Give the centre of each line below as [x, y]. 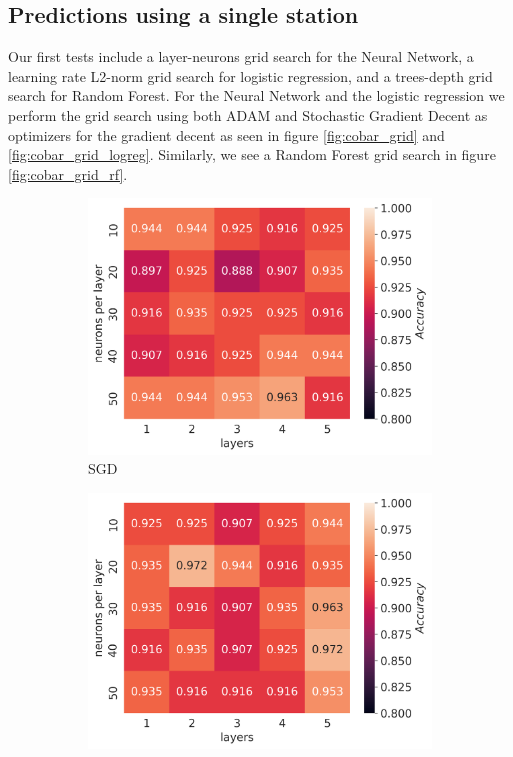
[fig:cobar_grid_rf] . [68, 173]
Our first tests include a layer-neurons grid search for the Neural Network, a [241, 56]
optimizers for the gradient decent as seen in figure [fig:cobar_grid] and [226, 134]
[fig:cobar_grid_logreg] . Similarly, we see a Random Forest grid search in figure [252, 154]
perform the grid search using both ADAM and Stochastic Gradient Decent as [248, 114]
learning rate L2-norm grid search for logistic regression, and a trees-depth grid [250, 75]
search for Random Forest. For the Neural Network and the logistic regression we [256, 95]
